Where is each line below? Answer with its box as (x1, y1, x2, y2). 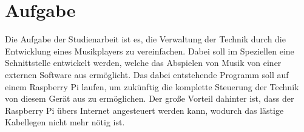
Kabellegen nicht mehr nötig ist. (5, 116, 125, 128)
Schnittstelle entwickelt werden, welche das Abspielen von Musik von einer (5, 56, 282, 69)
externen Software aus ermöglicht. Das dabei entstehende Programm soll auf (5, 68, 289, 81)
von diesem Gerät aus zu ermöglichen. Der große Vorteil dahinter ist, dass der (5, 92, 294, 105)
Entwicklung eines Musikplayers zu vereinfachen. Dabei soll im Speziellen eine (5, 44, 294, 57)
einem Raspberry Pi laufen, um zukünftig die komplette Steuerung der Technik (5, 80, 299, 93)
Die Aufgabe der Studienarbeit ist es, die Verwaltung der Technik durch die (5, 33, 286, 45)
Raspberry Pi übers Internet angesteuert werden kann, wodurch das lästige (5, 104, 284, 116)
